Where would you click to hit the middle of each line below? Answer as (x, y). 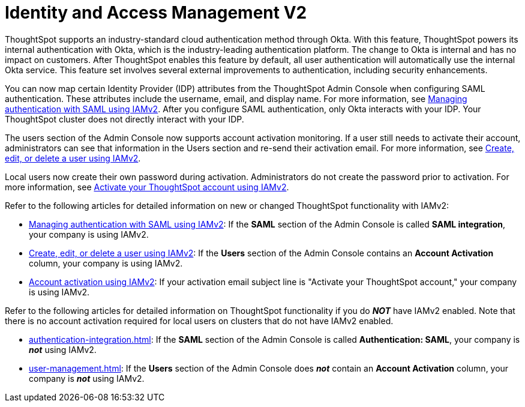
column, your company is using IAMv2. (106, 263)
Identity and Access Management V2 (156, 13)
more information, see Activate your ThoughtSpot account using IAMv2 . (147, 187)
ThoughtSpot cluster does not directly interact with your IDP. (124, 119)
